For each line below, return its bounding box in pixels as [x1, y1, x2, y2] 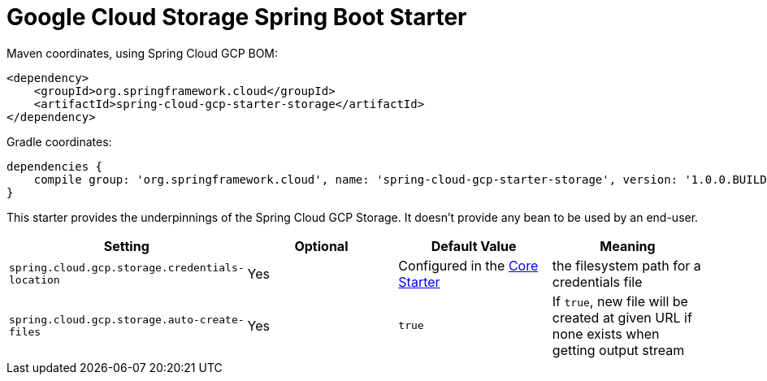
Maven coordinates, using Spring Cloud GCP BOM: [6, 45, 279, 60]
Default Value [431, 237, 517, 254]
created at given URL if [552, 309, 692, 326]
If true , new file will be [552, 292, 688, 310]
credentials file [552, 273, 643, 290]
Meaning [600, 237, 656, 254]
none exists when [552, 325, 660, 342]
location [9, 273, 60, 286]
